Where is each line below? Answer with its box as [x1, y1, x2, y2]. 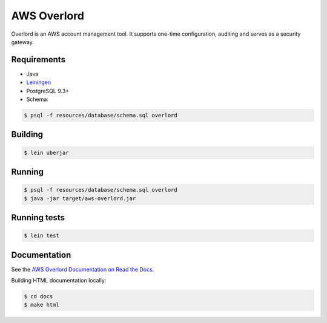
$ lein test [24, 232, 60, 239]
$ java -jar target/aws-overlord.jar [24, 195, 136, 202]
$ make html [24, 301, 60, 308]
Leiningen [26, 79, 51, 86]
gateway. [11, 38, 35, 45]
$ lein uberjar [24, 149, 69, 156]
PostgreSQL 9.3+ [26, 87, 70, 94]
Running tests [11, 212, 65, 223]
